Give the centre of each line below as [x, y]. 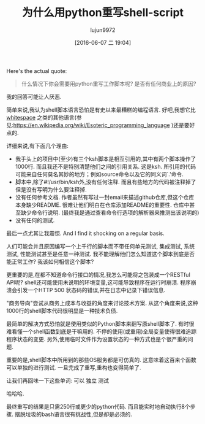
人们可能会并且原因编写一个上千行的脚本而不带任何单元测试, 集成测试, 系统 [100, 246]
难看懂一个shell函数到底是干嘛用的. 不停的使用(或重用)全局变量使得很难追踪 [102, 331]
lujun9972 [103, 30]
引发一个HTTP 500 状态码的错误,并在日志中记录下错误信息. [91, 290]
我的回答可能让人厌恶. [34, 96]
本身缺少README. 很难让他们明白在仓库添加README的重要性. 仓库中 [102, 205]
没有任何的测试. [35, 220]
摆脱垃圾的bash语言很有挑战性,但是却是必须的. [73, 414]
